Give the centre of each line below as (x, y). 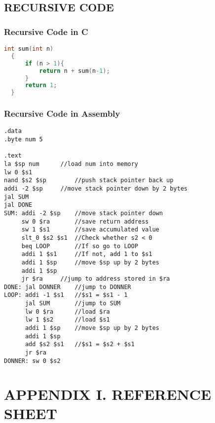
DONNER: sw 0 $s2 (32, 361)
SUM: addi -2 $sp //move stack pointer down (84, 213)
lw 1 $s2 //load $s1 (67, 320)
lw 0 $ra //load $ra (67, 311)
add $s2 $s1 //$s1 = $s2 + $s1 (80, 344)
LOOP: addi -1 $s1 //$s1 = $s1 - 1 (66, 295)
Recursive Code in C (46, 31)
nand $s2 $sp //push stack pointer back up (89, 180)
